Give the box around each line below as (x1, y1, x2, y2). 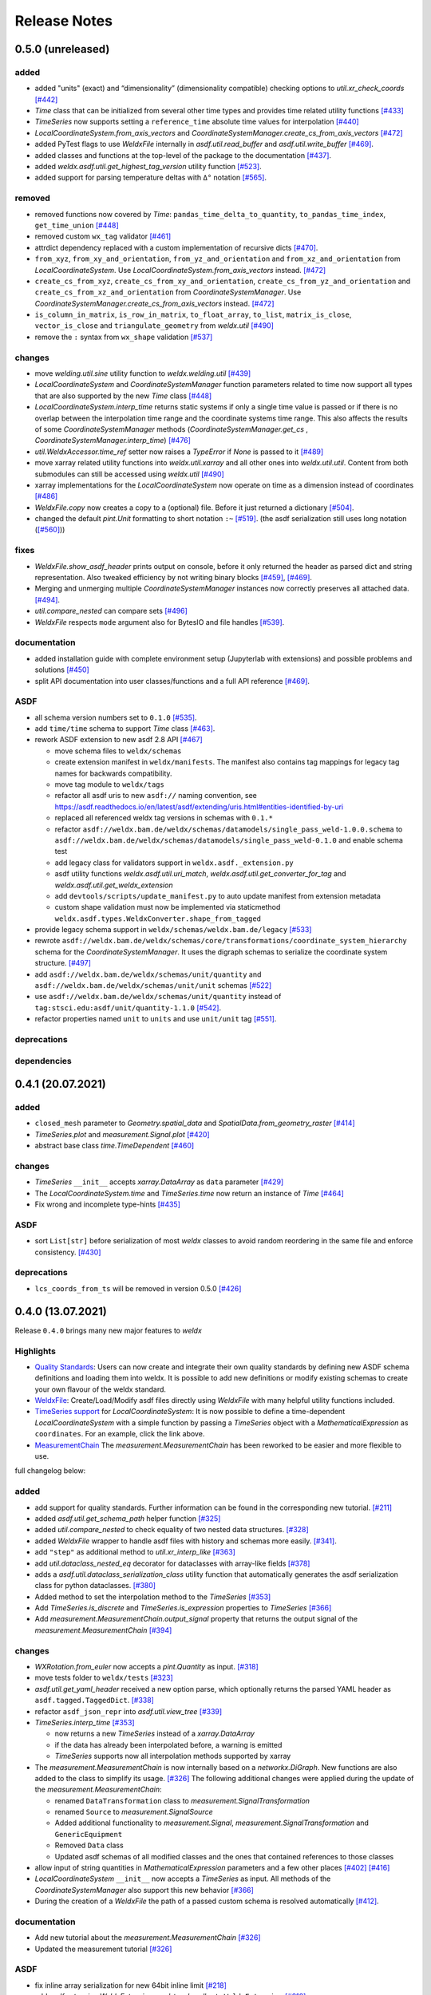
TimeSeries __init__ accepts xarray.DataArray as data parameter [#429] (34, 1177, 284, 1187)
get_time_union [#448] (34, 220, 119, 230)
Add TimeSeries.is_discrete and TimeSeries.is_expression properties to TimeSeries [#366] (34, 1603, 332, 1613)
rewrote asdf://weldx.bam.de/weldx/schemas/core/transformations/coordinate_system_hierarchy (34, 936, 407, 946)
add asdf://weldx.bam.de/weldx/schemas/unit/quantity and (34, 970, 262, 979)
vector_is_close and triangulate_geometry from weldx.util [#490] (34, 321, 275, 330)
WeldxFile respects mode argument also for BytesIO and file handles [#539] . (34, 617, 285, 626)
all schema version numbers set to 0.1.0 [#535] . (34, 713, 197, 722)
